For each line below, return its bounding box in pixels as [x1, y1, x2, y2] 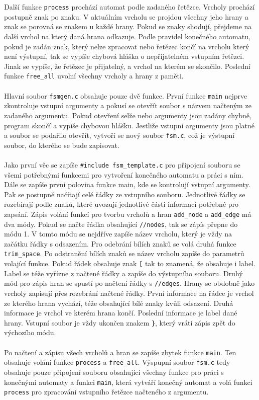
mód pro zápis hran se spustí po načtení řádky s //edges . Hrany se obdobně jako [4, 278, 255, 288]
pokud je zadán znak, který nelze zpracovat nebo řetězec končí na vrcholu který [4, 41, 249, 51]
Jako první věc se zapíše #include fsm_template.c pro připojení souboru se [4, 159, 240, 170]
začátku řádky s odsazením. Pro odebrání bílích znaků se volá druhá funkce [4, 238, 236, 249]
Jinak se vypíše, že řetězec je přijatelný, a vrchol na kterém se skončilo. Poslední [4, 60, 250, 71]
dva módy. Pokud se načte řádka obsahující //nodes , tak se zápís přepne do [4, 218, 238, 229]
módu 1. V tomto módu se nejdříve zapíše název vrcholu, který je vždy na [4, 228, 232, 239]
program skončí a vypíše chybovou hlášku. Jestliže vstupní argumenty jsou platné [4, 120, 254, 130]
